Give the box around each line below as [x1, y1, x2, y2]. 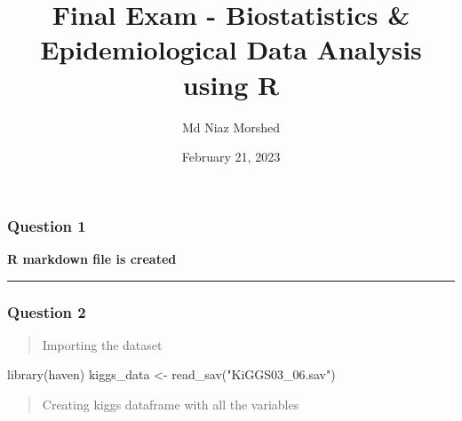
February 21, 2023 [181, 147, 281, 166]
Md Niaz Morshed [181, 117, 281, 136]
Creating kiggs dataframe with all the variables [42, 394, 299, 413]
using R [182, 66, 280, 102]
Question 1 [7, 214, 86, 236]
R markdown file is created [7, 249, 177, 267]
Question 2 [7, 300, 86, 322]
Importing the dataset [42, 335, 163, 353]
